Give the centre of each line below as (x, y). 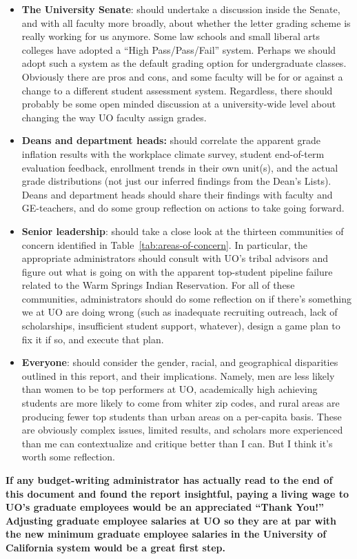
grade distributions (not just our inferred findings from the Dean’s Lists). (176, 181)
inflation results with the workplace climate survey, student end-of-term (173, 153)
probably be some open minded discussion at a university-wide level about (179, 104)
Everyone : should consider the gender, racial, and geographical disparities (180, 362)
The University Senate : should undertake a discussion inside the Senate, (181, 9)
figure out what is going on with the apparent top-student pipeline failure (177, 271)
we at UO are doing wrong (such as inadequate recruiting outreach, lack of (180, 312)
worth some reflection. (68, 457)
